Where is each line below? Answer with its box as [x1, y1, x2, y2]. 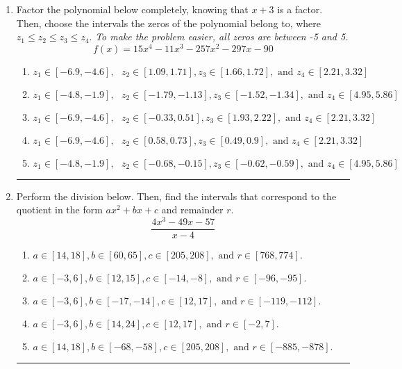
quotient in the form [16, 202, 103, 217]
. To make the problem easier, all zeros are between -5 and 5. [89, 29, 349, 44]
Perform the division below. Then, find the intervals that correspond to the [16, 188, 337, 203]
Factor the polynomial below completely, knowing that [16, 2, 249, 16]
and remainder [161, 202, 224, 217]
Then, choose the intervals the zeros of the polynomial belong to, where [16, 15, 321, 30]
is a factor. [277, 2, 323, 16]
